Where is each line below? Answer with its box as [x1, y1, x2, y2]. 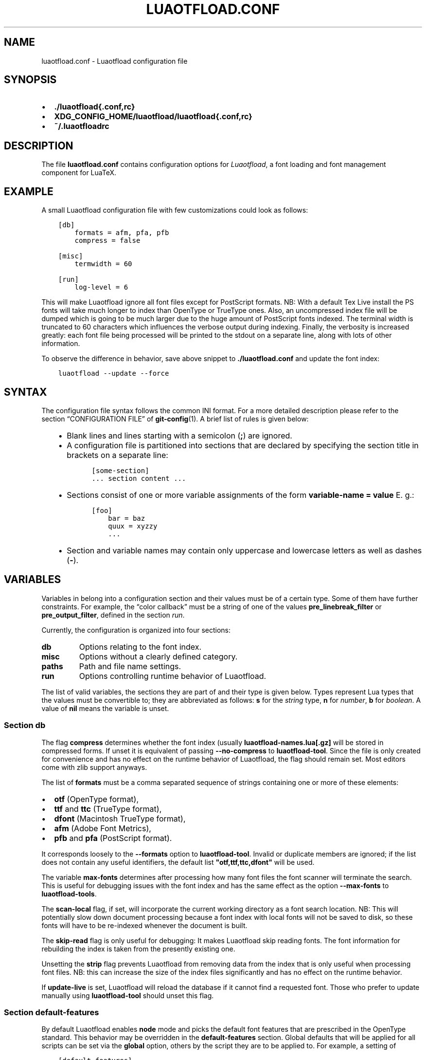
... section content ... [91, 474, 186, 482]
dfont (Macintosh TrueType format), [54, 813, 186, 823]
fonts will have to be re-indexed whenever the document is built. [41, 921, 248, 930]
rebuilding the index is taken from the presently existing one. [41, 944, 235, 953]
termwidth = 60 [74, 260, 132, 268]
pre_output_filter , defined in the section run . [41, 610, 185, 619]
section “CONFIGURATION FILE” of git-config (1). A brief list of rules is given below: [41, 414, 309, 423]
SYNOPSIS [4, 73, 57, 86]
